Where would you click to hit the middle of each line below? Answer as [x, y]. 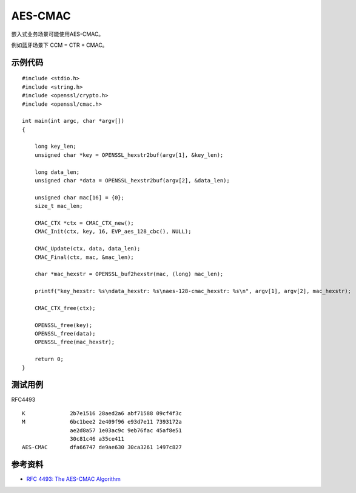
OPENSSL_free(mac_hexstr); [75, 342]
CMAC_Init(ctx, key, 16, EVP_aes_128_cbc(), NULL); [113, 232]
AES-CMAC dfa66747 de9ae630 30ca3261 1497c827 [102, 447]
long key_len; [55, 147]
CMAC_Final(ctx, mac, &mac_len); [84, 257]
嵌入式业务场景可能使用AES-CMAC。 [58, 34]
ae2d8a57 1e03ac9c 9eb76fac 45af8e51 [126, 430]
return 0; [49, 359]
